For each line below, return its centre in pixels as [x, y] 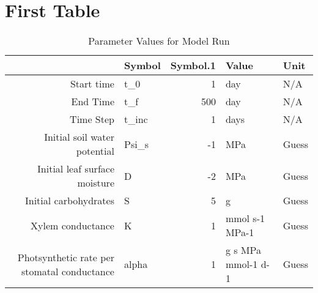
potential [95, 151]
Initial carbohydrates [70, 201]
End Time [93, 102]
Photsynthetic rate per [66, 257]
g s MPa [243, 250]
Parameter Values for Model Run [159, 41]
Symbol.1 [193, 65]
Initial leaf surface [76, 169]
